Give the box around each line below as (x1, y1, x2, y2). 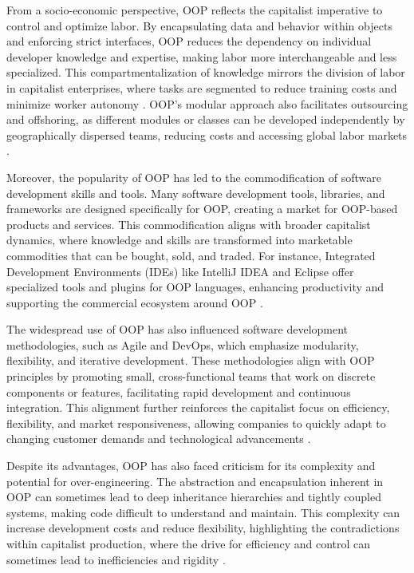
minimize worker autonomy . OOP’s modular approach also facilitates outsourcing (6, 95, 408, 112)
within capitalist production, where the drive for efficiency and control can (6, 535, 371, 551)
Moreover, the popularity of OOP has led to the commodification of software (6, 168, 381, 185)
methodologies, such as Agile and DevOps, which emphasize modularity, (6, 336, 359, 353)
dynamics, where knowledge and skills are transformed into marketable (6, 231, 353, 248)
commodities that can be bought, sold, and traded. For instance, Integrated (6, 247, 376, 263)
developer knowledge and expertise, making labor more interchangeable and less (6, 48, 397, 65)
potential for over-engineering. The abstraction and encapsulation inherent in (6, 472, 384, 489)
